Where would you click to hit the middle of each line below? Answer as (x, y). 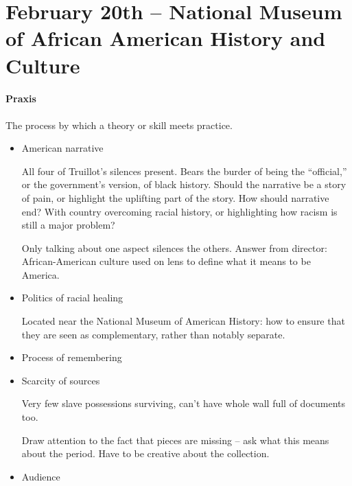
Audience (41, 476)
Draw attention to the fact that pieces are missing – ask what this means (175, 440)
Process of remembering (72, 357)
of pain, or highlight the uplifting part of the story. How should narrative (175, 197)
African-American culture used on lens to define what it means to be (166, 261)
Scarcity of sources (61, 380)
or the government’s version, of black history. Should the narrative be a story (184, 184)
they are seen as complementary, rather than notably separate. (153, 334)
